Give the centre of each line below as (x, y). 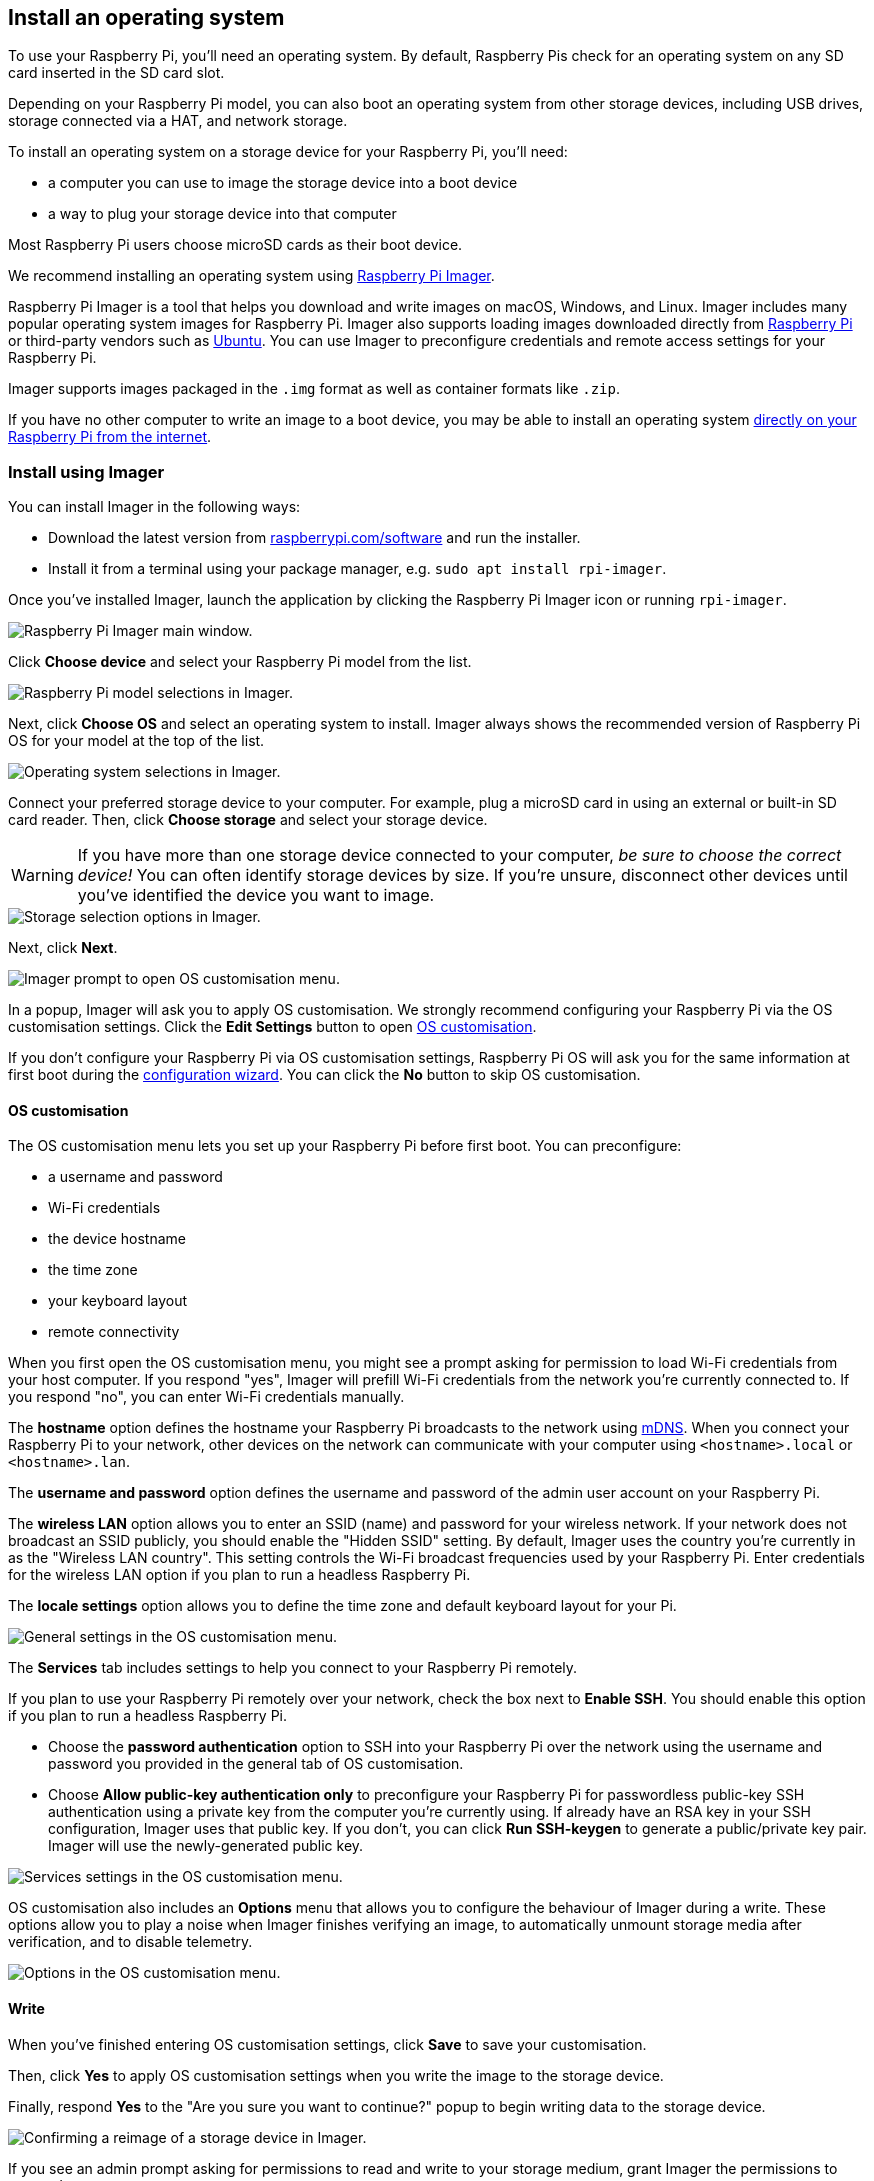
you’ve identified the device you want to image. (256, 895)
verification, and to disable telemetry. (130, 1942)
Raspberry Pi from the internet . (110, 437)
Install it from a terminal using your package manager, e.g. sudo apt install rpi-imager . (357, 569)
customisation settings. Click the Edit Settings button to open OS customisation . (272, 1027)
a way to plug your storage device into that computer (222, 214)
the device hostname (117, 1239)
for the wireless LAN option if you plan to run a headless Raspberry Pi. (239, 1575)
